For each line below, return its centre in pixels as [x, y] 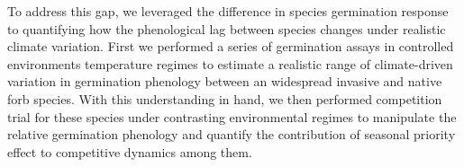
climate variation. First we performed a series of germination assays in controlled [231, 46]
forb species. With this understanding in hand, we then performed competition [225, 98]
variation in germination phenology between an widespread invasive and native [225, 81]
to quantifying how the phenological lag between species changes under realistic [227, 28]
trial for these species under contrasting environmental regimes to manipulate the [232, 116]
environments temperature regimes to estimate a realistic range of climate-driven [230, 63]
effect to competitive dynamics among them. [130, 151]
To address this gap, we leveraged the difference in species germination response [228, 11]
